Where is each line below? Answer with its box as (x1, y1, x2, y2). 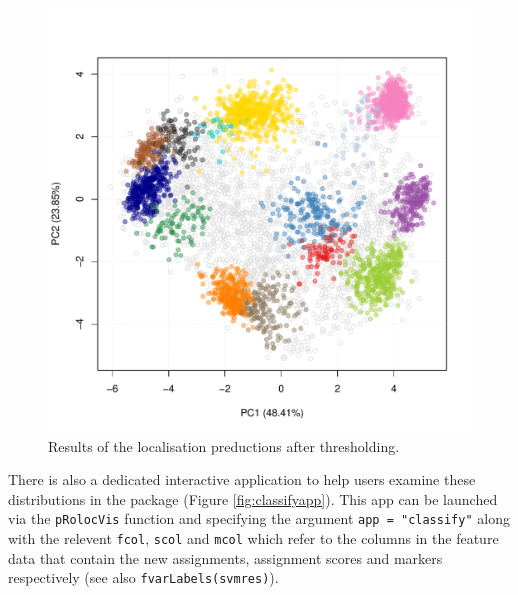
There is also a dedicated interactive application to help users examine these (8, 469, 476, 490)
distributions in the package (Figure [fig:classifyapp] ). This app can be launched (8, 488, 498, 509)
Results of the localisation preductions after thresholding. (48, 435, 400, 456)
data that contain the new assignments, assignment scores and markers (8, 547, 443, 568)
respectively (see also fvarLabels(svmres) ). (8, 567, 279, 588)
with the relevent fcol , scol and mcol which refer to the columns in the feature (8, 528, 499, 549)
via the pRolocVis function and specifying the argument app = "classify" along (8, 508, 510, 529)
